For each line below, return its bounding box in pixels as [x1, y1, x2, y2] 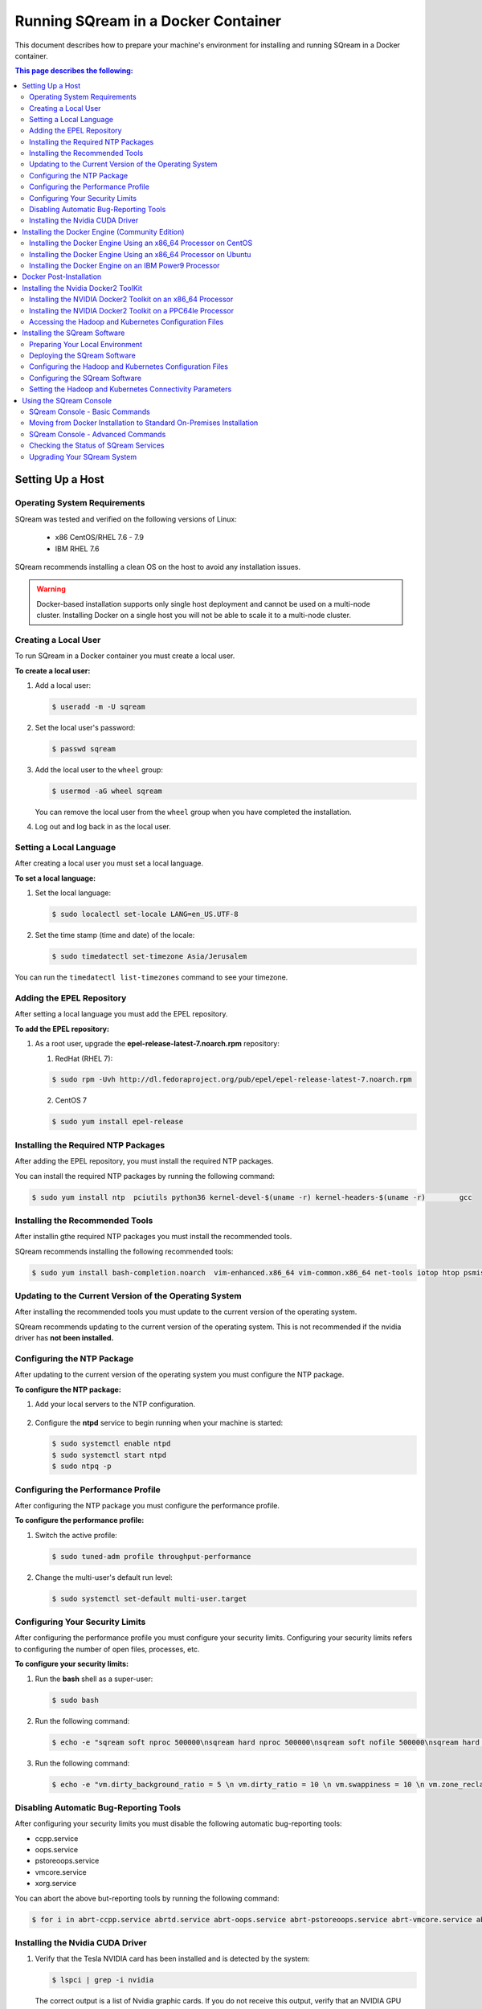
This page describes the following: [14, 66, 134, 76]
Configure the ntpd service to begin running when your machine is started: [35, 1418, 284, 1427]
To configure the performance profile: [14, 1516, 145, 1525]
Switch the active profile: [35, 1530, 118, 1540]
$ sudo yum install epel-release [51, 1117, 184, 1127]
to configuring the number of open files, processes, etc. [14, 1644, 200, 1654]
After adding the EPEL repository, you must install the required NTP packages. [14, 1156, 274, 1166]
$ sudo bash [51, 1696, 100, 1704]
